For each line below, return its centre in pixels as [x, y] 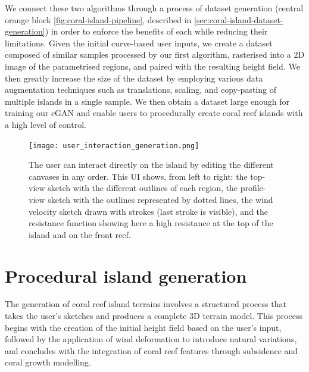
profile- [253, 188]
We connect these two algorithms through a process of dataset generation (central [154, 8]
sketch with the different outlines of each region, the [143, 188]
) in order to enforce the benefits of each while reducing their [156, 31]
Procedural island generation [126, 275]
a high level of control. [46, 124]
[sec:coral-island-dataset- [239, 19]
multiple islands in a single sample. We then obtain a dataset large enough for [147, 101]
